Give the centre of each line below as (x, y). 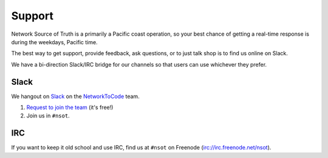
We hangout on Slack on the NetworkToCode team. (75, 96)
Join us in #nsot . (48, 116)
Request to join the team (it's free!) (70, 107)
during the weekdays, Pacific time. (54, 42)
